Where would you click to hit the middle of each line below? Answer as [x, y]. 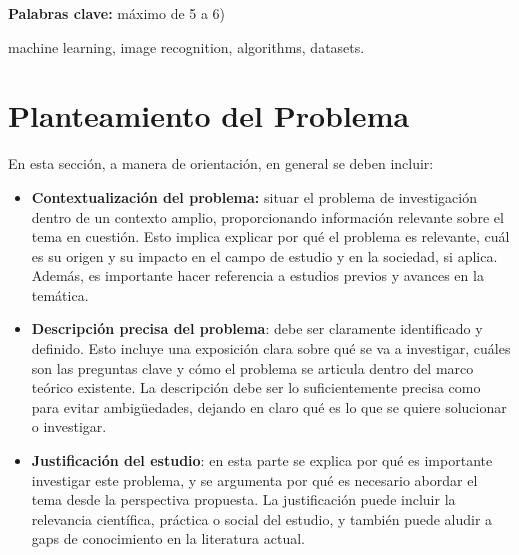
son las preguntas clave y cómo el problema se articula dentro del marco [252, 367]
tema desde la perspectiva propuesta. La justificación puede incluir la [243, 499]
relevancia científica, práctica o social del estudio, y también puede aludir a [262, 518]
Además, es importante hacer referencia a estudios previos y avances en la [257, 275]
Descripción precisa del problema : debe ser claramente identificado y [257, 328]
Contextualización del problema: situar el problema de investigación [254, 196]
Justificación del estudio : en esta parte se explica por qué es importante [262, 460]
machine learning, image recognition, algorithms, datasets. [186, 46]
